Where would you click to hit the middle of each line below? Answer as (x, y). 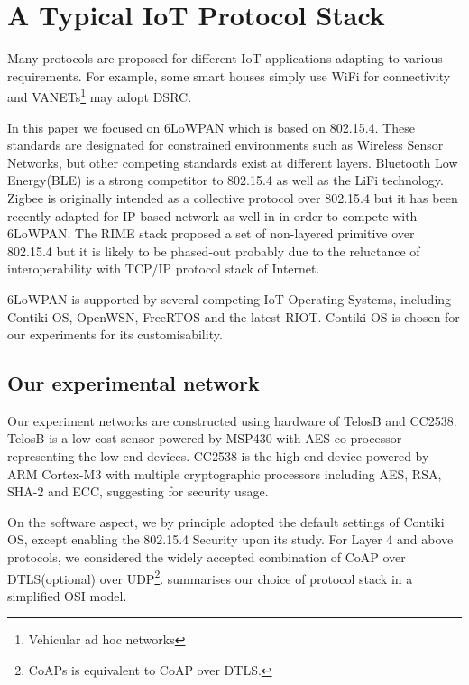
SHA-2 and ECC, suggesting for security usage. (138, 491)
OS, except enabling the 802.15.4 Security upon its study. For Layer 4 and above (230, 539)
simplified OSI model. (67, 595)
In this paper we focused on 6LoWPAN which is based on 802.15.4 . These (211, 127)
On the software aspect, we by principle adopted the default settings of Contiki (226, 521)
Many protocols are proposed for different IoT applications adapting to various (225, 58)
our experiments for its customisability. (115, 334)
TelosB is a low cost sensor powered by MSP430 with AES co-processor (205, 438)
